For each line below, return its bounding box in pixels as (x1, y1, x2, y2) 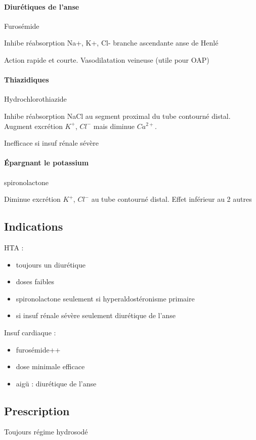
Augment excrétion (4, 120, 63, 131)
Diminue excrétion (4, 194, 61, 204)
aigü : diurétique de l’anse (16, 378, 97, 388)
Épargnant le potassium (4, 157, 89, 168)
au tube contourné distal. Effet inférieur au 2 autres (91, 194, 252, 204)
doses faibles (16, 276, 55, 287)
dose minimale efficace (16, 361, 85, 372)
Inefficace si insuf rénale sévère (4, 138, 99, 148)
